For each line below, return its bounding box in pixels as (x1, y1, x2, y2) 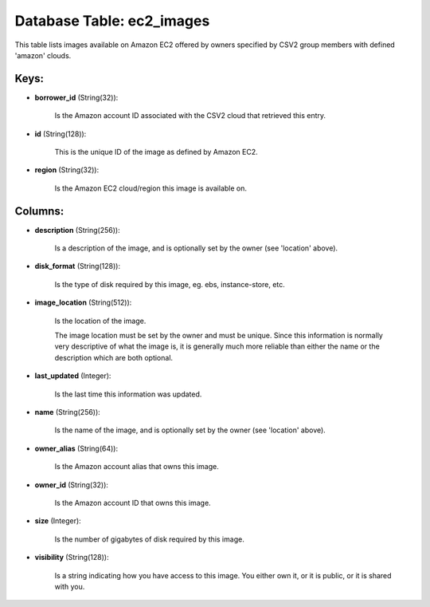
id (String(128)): (34, 128, 87, 139)
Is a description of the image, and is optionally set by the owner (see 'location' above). (54, 243, 338, 253)
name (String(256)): (34, 408, 101, 416)
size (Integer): (34, 516, 81, 526)
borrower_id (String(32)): (34, 93, 119, 102)
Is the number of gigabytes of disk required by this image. (54, 534, 244, 544)
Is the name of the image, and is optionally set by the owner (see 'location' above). (54, 425, 326, 435)
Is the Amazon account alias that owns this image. (54, 462, 219, 471)
